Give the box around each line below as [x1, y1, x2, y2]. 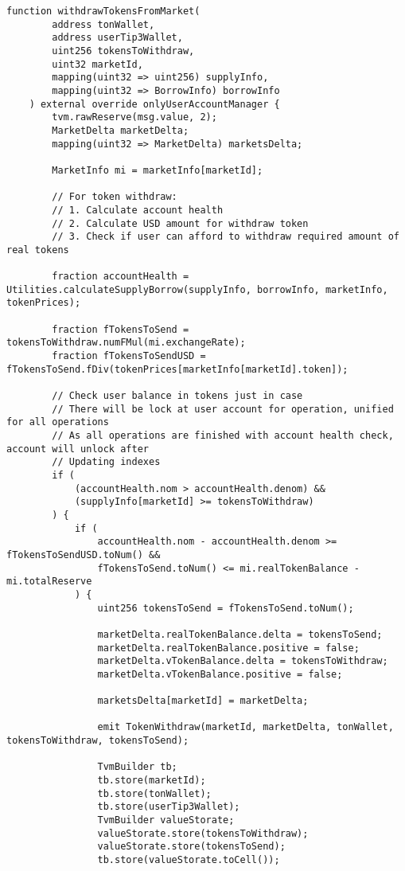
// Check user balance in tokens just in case [52, 390, 303, 402]
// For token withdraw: [52, 191, 177, 203]
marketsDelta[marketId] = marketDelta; [97, 695, 309, 707]
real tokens [6, 244, 69, 256]
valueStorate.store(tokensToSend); [97, 841, 286, 853]
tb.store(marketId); [97, 775, 206, 787]
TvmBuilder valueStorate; [97, 814, 235, 826]
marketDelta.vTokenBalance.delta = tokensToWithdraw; [97, 655, 388, 667]
